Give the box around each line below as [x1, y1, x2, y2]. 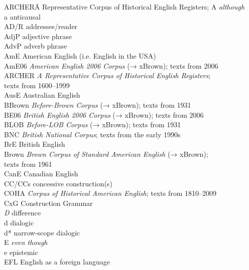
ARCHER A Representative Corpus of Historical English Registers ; [4, 70, 211, 81]
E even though [4, 237, 48, 247]
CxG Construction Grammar [4, 197, 93, 208]
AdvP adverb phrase [4, 41, 67, 51]
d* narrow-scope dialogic [4, 227, 80, 237]
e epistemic [4, 246, 38, 257]
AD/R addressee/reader [4, 21, 78, 32]
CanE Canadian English [4, 168, 78, 179]
